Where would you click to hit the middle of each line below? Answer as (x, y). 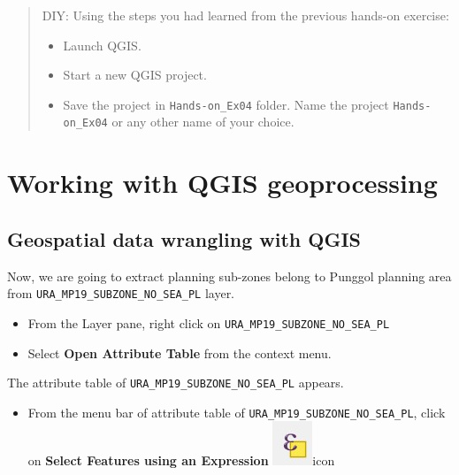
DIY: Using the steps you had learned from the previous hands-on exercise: (245, 15)
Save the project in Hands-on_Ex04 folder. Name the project (226, 104)
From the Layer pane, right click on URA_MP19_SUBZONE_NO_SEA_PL (209, 322)
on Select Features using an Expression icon (181, 460)
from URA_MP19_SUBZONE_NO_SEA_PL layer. (121, 293)
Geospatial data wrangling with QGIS (184, 238)
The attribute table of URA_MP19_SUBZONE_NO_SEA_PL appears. (176, 383)
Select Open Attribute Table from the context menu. (180, 352)
